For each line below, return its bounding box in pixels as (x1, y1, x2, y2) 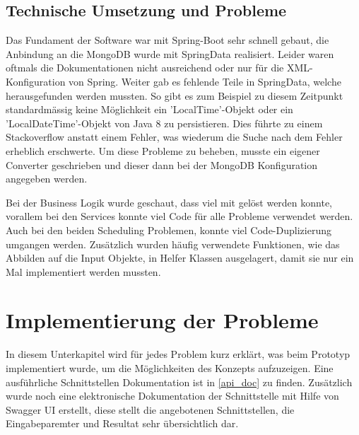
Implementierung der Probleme (6, 306, 319, 335)
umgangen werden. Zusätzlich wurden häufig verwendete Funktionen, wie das (6, 236, 340, 251)
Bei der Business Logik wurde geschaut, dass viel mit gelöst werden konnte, (6, 195, 333, 209)
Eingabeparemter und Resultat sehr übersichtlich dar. (6, 416, 239, 431)
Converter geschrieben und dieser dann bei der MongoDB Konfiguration (6, 157, 318, 172)
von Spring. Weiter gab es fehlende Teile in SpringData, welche (69, 74, 341, 88)
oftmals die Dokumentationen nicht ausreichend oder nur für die (6, 60, 284, 75)
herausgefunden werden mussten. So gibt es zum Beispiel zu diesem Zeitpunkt (6, 88, 343, 103)
